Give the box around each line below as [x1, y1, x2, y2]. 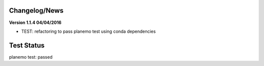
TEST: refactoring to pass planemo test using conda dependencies [21, 28, 156, 34]
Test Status [9, 41, 45, 49]
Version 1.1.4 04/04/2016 [9, 20, 62, 25]
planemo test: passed [9, 54, 53, 60]
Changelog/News [9, 6, 64, 15]
